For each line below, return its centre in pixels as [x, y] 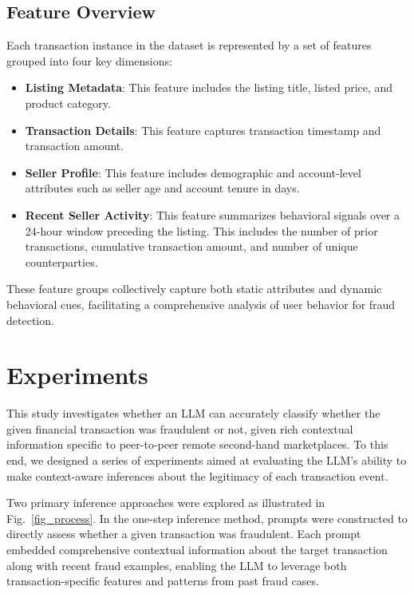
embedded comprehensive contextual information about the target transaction [197, 549]
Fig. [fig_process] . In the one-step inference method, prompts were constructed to [207, 518]
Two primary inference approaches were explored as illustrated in [166, 503]
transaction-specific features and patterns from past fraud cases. [163, 581]
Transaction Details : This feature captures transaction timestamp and [203, 130]
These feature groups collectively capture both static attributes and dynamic [194, 289]
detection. [30, 320]
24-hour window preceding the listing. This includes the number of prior [201, 230]
